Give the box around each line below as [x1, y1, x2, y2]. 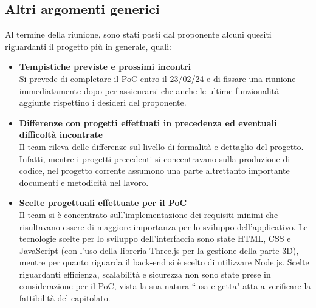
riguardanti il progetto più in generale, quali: [5, 39, 171, 52]
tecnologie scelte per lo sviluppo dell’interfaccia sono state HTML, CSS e [19, 232, 291, 245]
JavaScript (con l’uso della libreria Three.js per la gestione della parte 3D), [19, 244, 299, 256]
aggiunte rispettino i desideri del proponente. [19, 96, 187, 109]
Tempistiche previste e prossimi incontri [19, 60, 191, 73]
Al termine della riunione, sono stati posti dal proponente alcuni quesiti [5, 28, 272, 41]
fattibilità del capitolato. [19, 292, 111, 304]
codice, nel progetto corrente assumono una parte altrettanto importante [19, 164, 290, 177]
